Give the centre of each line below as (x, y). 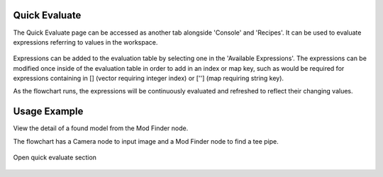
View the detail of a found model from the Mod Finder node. (101, 128)
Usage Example (48, 112)
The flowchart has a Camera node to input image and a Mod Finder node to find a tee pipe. (146, 141)
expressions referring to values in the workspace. (85, 42)
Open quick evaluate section (55, 158)
